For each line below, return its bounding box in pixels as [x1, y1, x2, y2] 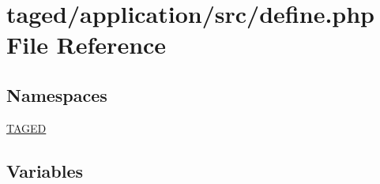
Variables [6, 158, 84, 182]
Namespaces [6, 82, 107, 107]
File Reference [6, 28, 167, 61]
